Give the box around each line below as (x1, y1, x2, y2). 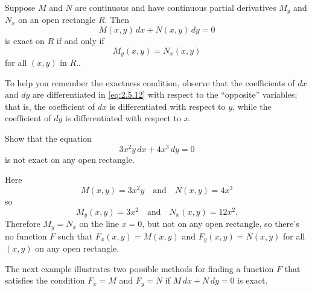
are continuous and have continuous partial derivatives (75, 1, 276, 13)
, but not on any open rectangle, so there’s (142, 217, 299, 230)
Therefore (5, 217, 40, 230)
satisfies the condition (5, 274, 85, 287)
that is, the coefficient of (5, 100, 95, 112)
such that (57, 229, 93, 242)
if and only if (56, 34, 104, 47)
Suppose (5, 1, 36, 13)
